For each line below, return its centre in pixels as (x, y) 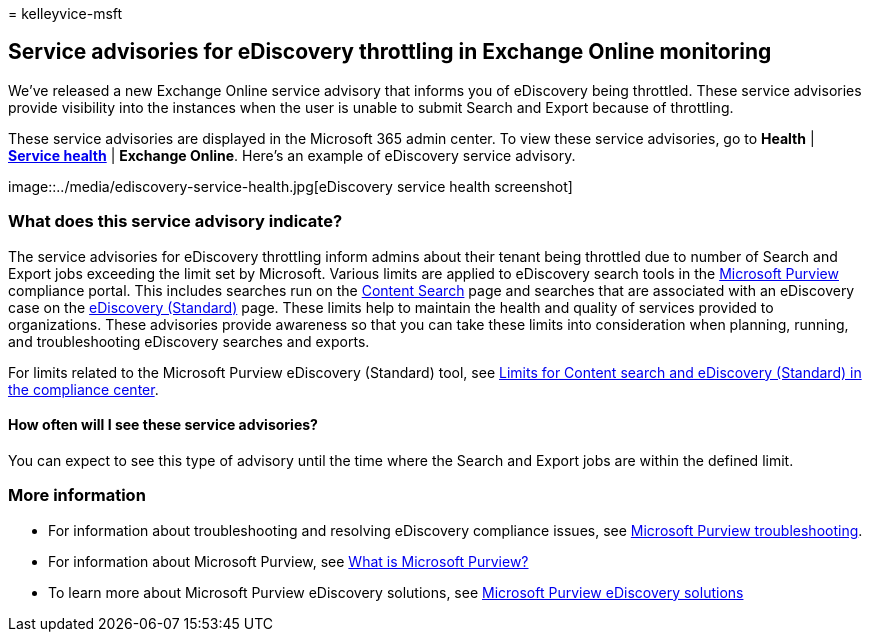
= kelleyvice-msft (65, 13)
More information (77, 495)
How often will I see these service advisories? (163, 425)
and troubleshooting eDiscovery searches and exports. (189, 341)
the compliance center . (83, 389)
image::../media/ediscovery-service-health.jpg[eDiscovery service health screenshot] (290, 186)
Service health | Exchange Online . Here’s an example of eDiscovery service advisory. (292, 155)
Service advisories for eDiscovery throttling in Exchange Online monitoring (390, 52)
